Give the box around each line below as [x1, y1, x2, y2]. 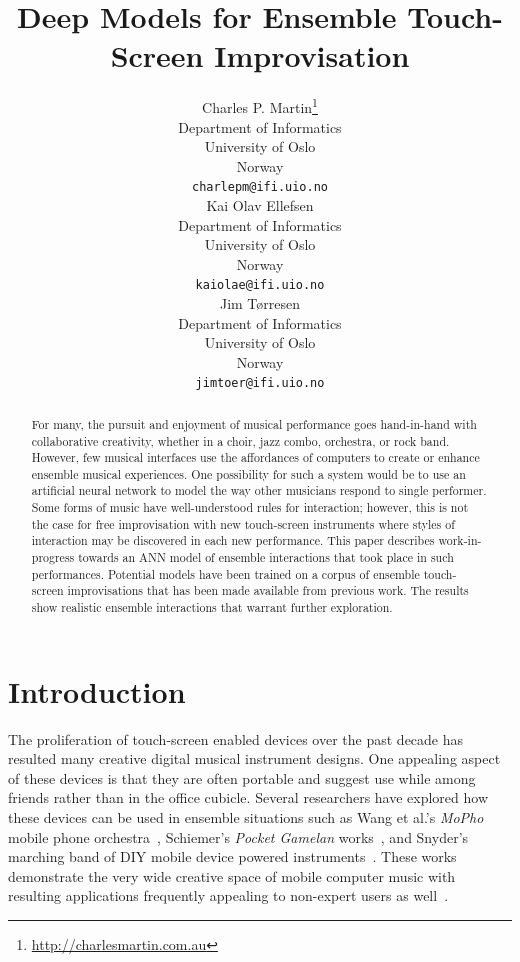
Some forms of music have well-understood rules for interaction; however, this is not [31, 499, 469, 516]
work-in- [438, 532, 482, 549]
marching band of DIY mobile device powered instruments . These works [8, 846, 457, 867]
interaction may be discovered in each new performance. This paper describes [31, 532, 435, 549]
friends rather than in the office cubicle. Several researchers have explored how [8, 787, 489, 808]
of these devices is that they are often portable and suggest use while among [8, 767, 476, 788]
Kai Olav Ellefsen [206, 195, 314, 215]
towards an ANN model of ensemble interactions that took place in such [78, 549, 454, 566]
